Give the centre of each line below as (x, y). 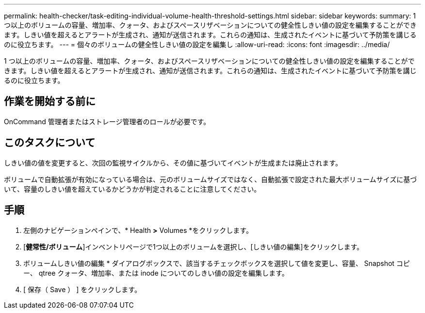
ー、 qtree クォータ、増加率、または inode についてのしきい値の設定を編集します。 (156, 273)
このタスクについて (50, 143)
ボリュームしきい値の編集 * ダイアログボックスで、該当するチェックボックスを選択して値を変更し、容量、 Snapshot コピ (217, 263)
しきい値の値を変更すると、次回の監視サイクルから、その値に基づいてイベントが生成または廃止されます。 (173, 163)
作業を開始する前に (50, 101)
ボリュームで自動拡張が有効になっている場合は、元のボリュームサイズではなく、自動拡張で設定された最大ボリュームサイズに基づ (211, 179)
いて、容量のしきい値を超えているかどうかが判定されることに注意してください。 (132, 189)
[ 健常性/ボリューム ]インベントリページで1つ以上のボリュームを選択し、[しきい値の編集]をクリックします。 (194, 247)
